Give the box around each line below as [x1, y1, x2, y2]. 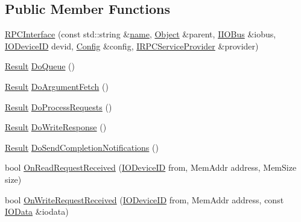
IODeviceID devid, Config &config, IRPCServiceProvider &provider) [5, 39, 259, 52]
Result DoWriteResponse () [5, 121, 107, 133]
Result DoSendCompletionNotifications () [5, 141, 159, 153]
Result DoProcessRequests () [5, 100, 112, 113]
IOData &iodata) [5, 205, 69, 218]
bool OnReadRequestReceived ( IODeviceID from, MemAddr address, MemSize [5, 161, 297, 174]
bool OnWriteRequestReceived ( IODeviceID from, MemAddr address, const [5, 193, 284, 206]
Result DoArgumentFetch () [5, 80, 109, 92]
